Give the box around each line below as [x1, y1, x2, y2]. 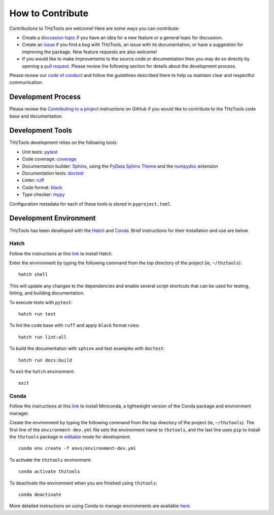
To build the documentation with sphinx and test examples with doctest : [9, 345, 165, 352]
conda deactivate [18, 492, 61, 497]
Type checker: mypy [22, 192, 65, 198]
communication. [9, 79, 43, 86]
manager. [9, 410, 29, 416]
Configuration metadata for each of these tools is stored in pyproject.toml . [9, 201, 172, 207]
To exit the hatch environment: [9, 368, 75, 375]
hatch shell [18, 272, 48, 277]
